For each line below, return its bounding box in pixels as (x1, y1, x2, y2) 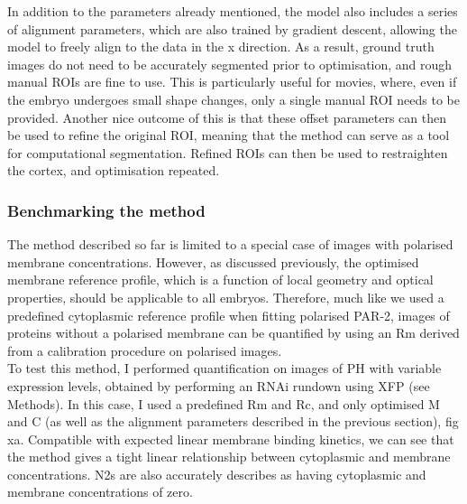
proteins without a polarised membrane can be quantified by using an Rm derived (7, 323, 460, 342)
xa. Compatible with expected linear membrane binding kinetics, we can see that (7, 429, 454, 448)
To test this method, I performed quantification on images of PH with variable (7, 359, 442, 378)
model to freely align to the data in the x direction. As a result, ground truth (7, 37, 435, 56)
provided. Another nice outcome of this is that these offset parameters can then (7, 107, 447, 126)
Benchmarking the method (7, 199, 206, 221)
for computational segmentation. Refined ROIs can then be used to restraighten (7, 143, 448, 162)
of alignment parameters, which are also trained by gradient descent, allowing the (7, 19, 457, 38)
